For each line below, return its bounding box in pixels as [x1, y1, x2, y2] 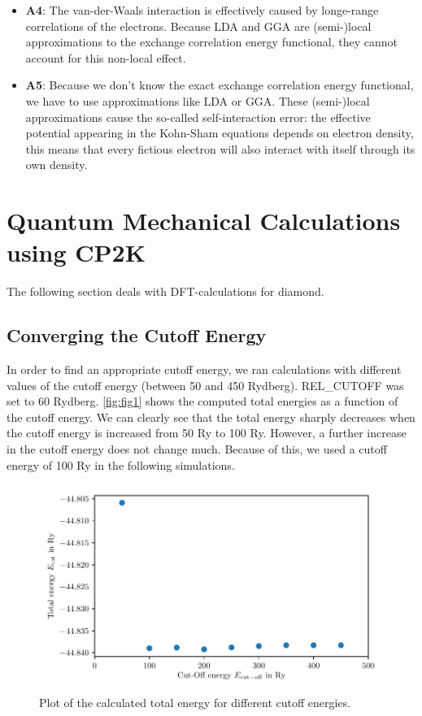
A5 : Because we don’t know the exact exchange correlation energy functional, [25, 76, 414, 93]
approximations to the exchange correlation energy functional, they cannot [25, 33, 398, 50]
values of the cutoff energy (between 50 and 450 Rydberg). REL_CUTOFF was [7, 376, 404, 393]
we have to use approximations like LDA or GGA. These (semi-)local [25, 92, 370, 109]
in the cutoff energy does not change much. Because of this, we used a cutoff [7, 440, 387, 458]
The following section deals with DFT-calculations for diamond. [7, 283, 324, 300]
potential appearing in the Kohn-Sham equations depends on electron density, [25, 124, 414, 141]
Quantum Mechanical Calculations [7, 204, 401, 237]
